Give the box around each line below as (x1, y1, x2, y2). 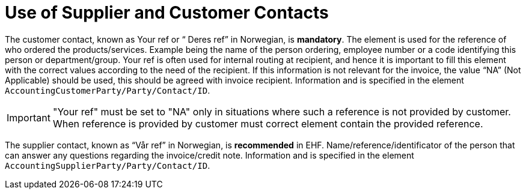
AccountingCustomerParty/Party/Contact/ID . (5, 85, 210, 95)
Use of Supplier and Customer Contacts (5, 2, 329, 23)
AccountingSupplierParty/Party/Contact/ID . (5, 160, 210, 171)
